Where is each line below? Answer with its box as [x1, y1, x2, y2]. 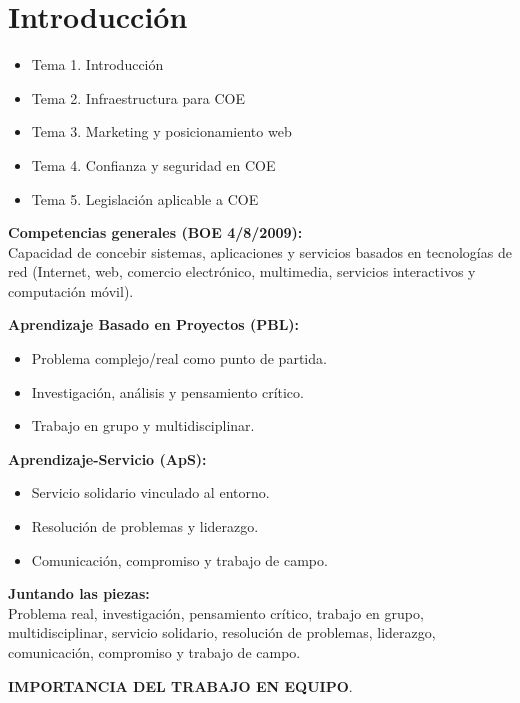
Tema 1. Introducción [31, 54, 164, 75]
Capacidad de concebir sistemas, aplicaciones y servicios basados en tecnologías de [8, 241, 512, 262]
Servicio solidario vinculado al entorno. [31, 482, 270, 503]
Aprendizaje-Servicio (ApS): [8, 448, 207, 469]
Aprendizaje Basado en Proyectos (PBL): [8, 314, 300, 335]
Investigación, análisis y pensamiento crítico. [31, 381, 304, 402]
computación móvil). [8, 280, 134, 301]
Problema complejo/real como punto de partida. [31, 348, 327, 369]
